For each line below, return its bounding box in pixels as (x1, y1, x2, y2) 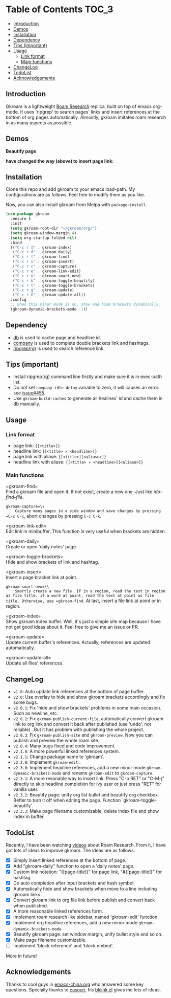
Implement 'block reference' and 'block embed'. (13, 942, 114, 948)
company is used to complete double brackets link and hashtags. (13, 340, 150, 346)
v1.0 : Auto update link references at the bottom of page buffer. (13, 689, 145, 695)
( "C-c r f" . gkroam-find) (12, 254, 70, 259)
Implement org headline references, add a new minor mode (13, 920, 138, 926)
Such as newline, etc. (13, 710, 58, 717)
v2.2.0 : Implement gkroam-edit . (13, 759, 81, 765)
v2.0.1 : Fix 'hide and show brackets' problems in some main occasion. (13, 705, 162, 711)
